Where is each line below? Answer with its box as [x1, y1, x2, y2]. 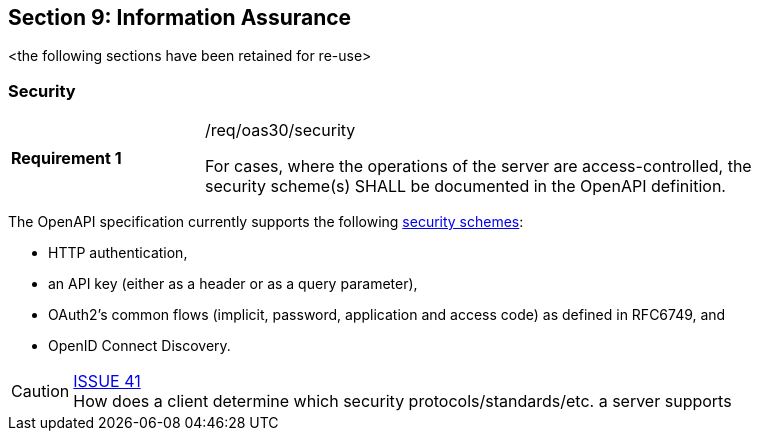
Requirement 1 [11, 148, 122, 169]
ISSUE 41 [73, 371, 141, 392]
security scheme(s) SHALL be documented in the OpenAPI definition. [205, 176, 726, 197]
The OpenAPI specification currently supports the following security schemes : [8, 213, 524, 231]
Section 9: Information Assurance [8, 5, 352, 30]
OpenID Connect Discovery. [48, 337, 231, 355]
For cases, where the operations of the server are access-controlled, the [205, 156, 752, 177]
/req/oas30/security [205, 120, 356, 141]
